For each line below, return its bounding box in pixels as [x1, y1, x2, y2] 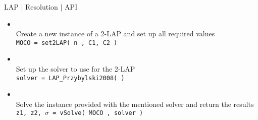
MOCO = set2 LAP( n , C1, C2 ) [16, 39, 118, 46]
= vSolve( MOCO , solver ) [53, 109, 143, 117]
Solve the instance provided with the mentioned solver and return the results [16, 98, 254, 109]
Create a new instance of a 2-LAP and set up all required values [16, 28, 215, 39]
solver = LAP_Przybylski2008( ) [16, 74, 125, 82]
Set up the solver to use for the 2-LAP [16, 64, 135, 74]
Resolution [25, 2, 58, 12]
